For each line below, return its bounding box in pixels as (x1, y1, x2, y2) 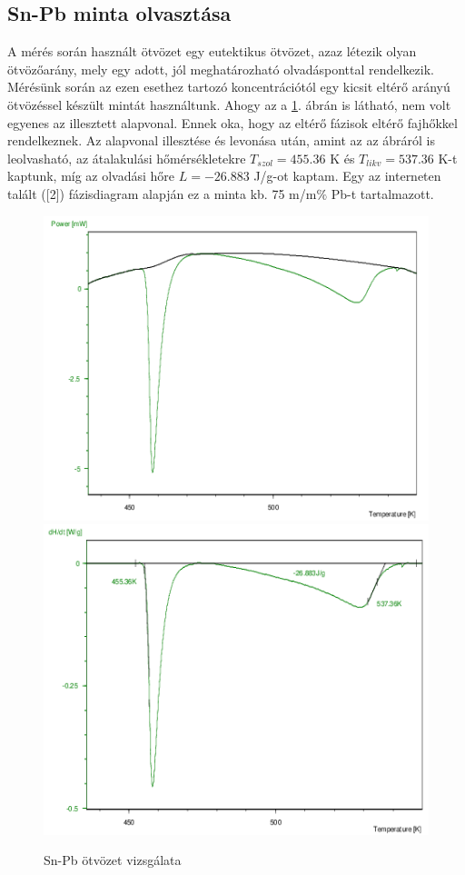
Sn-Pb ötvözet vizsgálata (44, 850, 182, 870)
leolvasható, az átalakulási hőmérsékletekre (7, 148, 246, 167)
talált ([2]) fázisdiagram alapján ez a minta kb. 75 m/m (7, 184, 317, 203)
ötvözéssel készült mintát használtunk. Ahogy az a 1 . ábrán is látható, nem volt (7, 94, 451, 114)
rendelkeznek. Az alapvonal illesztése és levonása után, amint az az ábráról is (7, 131, 436, 150)
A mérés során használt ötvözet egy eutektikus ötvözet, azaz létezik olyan (7, 42, 417, 61)
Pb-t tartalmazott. (331, 184, 434, 203)
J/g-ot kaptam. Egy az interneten (253, 166, 441, 185)
